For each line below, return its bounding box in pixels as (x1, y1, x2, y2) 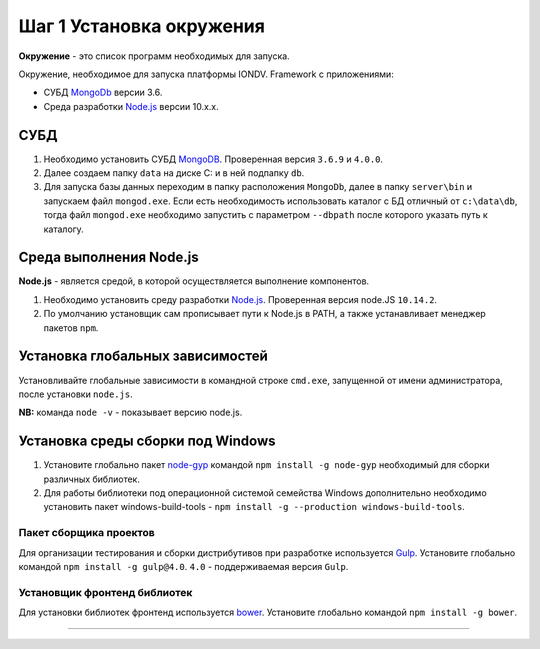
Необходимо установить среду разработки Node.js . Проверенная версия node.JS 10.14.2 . (43, 293, 438, 305)
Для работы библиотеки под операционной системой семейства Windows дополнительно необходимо (43, 487, 487, 499)
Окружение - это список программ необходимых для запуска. (18, 50, 290, 62)
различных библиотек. (43, 473, 140, 485)
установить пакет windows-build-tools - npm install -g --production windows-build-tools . (43, 501, 465, 513)
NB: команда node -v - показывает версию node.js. (18, 406, 243, 419)
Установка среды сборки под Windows (18, 433, 276, 450)
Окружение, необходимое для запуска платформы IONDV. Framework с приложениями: (18, 68, 394, 80)
